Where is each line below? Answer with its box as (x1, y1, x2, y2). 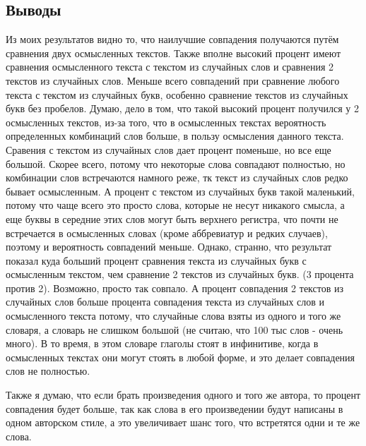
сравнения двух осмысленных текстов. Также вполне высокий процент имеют (6, 45, 341, 60)
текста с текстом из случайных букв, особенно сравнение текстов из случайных (6, 87, 348, 102)
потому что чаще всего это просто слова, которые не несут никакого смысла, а (6, 198, 345, 212)
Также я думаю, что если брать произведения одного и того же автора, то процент (6, 387, 361, 402)
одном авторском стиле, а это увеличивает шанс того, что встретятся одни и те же (6, 415, 360, 430)
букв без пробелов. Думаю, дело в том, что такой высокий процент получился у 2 (6, 101, 359, 116)
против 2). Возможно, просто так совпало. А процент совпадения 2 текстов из (6, 280, 343, 295)
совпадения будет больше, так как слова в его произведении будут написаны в (6, 401, 343, 416)
